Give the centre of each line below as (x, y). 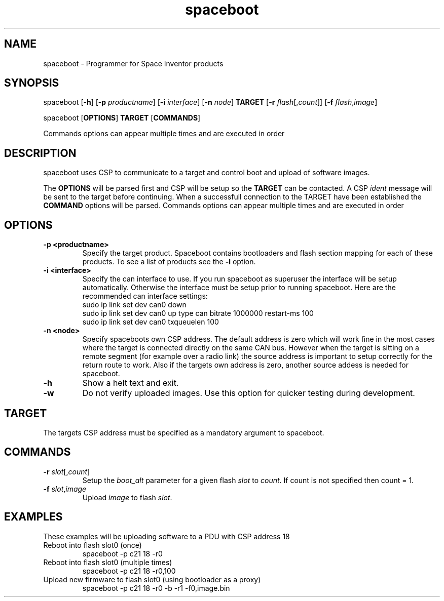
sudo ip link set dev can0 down (134, 305)
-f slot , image (65, 489)
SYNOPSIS (32, 83)
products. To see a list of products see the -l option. (169, 262)
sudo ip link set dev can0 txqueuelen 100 (151, 322)
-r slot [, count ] (67, 471)
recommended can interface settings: (145, 296)
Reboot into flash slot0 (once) (92, 545)
